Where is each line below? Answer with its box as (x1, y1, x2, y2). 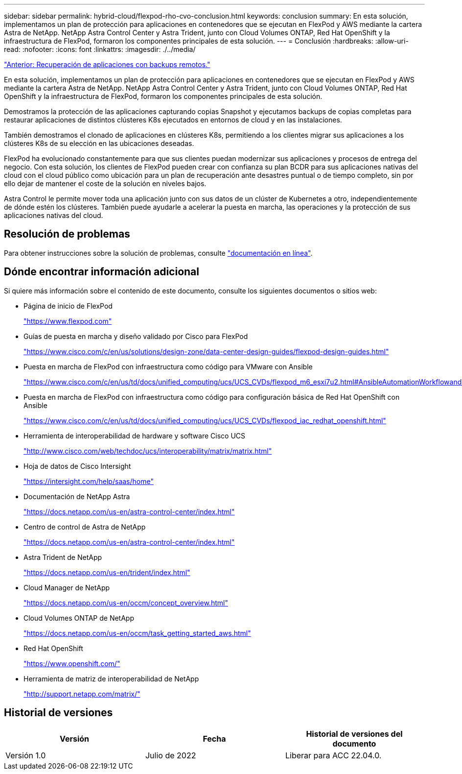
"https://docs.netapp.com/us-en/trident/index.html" (23, 568, 190, 577)
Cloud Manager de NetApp (23, 583, 110, 592)
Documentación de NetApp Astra (23, 492, 130, 501)
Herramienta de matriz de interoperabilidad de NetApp (23, 674, 199, 683)
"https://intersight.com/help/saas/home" (23, 477, 154, 485)
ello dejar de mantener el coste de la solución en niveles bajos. (4, 179, 207, 188)
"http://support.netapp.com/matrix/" (23, 689, 140, 698)
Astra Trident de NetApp (23, 553, 102, 561)
